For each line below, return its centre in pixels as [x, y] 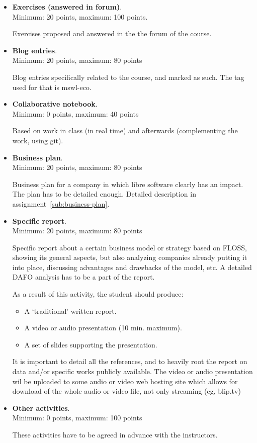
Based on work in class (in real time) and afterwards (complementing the [125, 130]
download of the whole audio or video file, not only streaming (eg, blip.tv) [126, 391]
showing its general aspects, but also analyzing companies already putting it [130, 257]
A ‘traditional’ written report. [70, 311]
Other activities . [41, 408]
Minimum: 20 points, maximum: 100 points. [80, 16]
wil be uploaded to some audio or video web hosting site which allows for [125, 381]
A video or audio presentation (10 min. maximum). [103, 328]
